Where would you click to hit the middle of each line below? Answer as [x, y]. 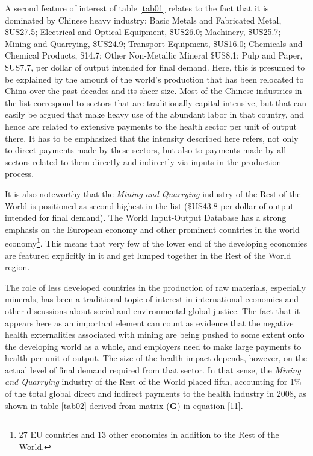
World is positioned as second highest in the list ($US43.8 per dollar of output [149, 205]
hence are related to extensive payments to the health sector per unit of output [151, 126]
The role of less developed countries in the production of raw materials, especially [155, 287]
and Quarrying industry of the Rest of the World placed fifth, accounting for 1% [153, 382]
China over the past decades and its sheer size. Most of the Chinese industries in [153, 91]
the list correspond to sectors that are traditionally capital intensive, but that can [156, 102]
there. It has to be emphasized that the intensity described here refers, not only [152, 138]
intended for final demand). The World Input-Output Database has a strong [146, 217]
